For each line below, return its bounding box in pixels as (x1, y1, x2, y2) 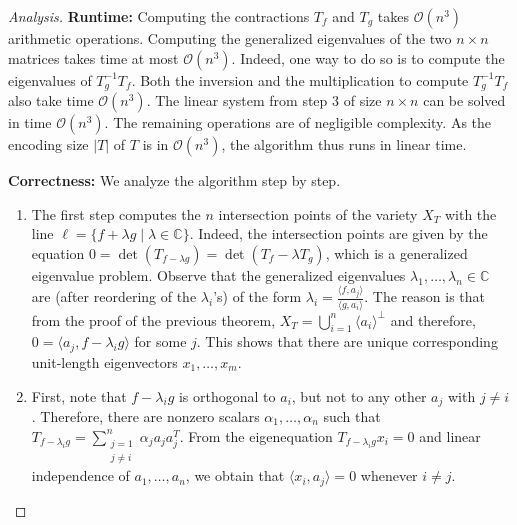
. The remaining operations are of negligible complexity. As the (104, 112, 492, 133)
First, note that (31, 385, 127, 406)
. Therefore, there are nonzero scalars (31, 405, 260, 426)
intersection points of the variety (218, 203, 418, 224)
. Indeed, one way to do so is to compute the (231, 47, 505, 68)
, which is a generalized (325, 242, 468, 263)
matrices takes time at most (8, 47, 179, 68)
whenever (360, 465, 418, 486)
